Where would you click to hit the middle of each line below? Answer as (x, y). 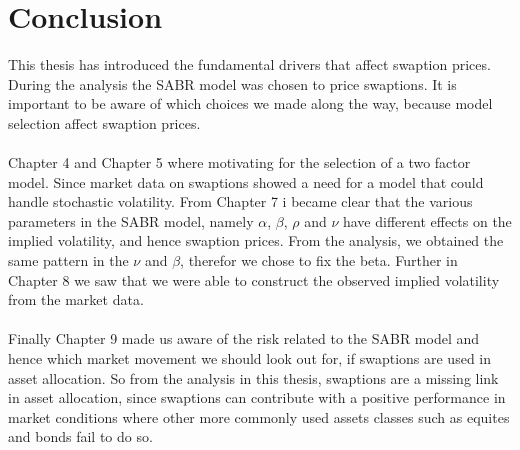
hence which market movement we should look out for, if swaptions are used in (249, 358)
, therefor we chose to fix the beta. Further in (319, 260)
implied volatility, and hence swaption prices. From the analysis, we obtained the (256, 240)
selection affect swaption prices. (104, 122)
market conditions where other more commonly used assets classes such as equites (259, 416)
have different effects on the (427, 220)
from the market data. (76, 299)
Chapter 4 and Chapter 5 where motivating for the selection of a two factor (239, 162)
